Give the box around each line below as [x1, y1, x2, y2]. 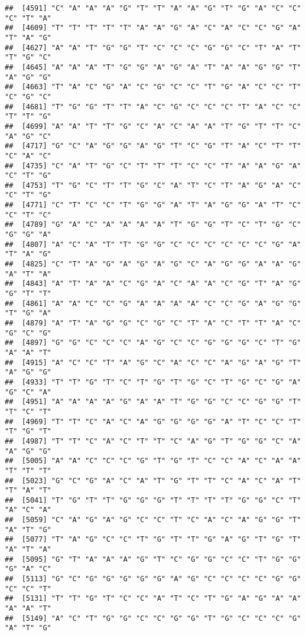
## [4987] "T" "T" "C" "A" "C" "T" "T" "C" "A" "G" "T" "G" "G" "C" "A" [5, 437, 301, 445]
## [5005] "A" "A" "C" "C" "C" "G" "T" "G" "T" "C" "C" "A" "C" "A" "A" [5, 457, 301, 465]
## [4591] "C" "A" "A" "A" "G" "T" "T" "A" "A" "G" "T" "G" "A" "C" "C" [5, 4, 301, 12]
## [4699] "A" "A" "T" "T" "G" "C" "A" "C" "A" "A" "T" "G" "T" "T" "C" [5, 122, 301, 131]
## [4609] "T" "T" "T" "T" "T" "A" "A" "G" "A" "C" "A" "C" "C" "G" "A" [5, 24, 301, 32]
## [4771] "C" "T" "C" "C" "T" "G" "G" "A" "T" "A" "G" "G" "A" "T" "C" [5, 201, 301, 210]
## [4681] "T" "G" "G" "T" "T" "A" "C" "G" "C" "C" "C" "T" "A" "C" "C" [5, 102, 301, 111]
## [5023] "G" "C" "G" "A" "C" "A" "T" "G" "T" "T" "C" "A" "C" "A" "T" [5, 476, 301, 485]
